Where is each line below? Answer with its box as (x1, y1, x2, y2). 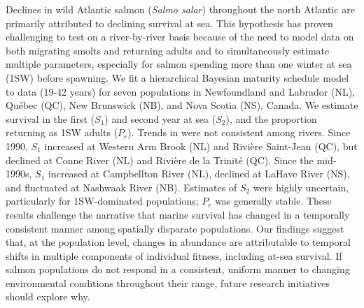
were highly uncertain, (253, 179, 349, 194)
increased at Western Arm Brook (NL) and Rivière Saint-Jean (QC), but (44, 138, 358, 153)
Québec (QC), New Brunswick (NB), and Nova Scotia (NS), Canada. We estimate (6, 98, 358, 112)
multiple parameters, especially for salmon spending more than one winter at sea (6, 57, 352, 71)
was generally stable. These (215, 193, 332, 208)
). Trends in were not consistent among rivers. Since (127, 125, 351, 140)
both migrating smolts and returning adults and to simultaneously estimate (6, 43, 330, 57)
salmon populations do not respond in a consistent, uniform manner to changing (6, 262, 350, 277)
